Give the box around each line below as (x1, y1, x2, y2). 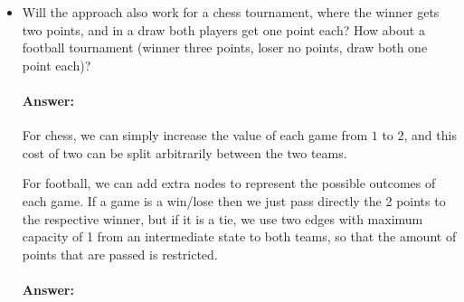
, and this (403, 126, 457, 145)
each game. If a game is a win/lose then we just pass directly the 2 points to (22, 191, 446, 210)
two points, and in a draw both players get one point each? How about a (22, 20, 425, 39)
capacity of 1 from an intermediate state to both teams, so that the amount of (22, 227, 457, 246)
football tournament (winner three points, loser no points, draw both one (22, 38, 428, 57)
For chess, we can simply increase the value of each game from (22, 126, 368, 145)
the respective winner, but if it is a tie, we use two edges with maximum (22, 209, 423, 228)
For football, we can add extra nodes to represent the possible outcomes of (22, 174, 436, 193)
